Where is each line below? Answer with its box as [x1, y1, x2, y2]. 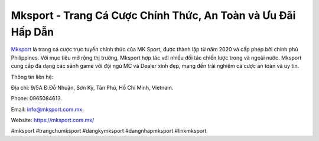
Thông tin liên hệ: [11, 73, 54, 80]
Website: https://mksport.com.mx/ [11, 117, 95, 124]
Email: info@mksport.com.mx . [11, 106, 84, 113]
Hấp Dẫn [11, 25, 54, 38]
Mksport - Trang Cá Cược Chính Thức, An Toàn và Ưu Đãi [11, 9, 296, 22]
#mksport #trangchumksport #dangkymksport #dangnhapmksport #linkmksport [11, 127, 207, 135]
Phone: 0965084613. [11, 95, 62, 102]
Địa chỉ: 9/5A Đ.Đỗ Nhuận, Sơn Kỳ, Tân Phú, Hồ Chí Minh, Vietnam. [11, 84, 174, 91]
